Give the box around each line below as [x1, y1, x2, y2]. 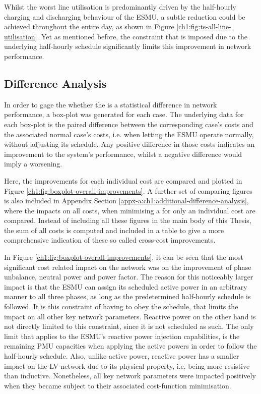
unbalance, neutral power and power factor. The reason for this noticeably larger [4, 271, 253, 282]
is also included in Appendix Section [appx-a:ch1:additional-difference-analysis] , [4, 195, 249, 206]
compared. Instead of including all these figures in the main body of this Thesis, [4, 215, 251, 226]
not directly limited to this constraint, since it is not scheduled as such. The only [4, 321, 254, 331]
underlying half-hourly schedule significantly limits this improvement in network [4, 41, 251, 51]
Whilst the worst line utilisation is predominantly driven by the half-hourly [4, 2, 236, 12]
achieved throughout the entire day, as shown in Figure [4, 21, 174, 32]
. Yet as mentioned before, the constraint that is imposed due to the [37, 31, 248, 41]
